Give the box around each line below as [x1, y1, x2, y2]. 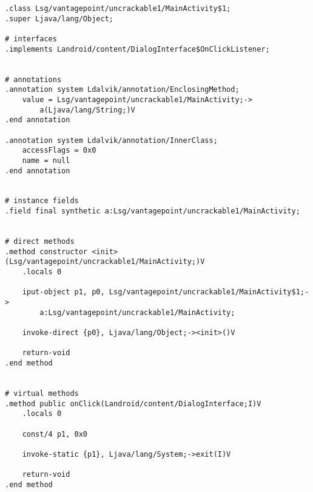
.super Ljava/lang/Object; [5, 14, 113, 23]
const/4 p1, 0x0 [22, 429, 88, 438]
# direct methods [5, 237, 75, 246]
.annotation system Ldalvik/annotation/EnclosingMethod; [5, 85, 240, 94]
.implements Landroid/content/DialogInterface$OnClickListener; [5, 44, 270, 54]
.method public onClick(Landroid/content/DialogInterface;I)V [5, 399, 261, 408]
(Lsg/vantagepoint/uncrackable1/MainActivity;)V [5, 257, 205, 266]
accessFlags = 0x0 [22, 146, 96, 155]
